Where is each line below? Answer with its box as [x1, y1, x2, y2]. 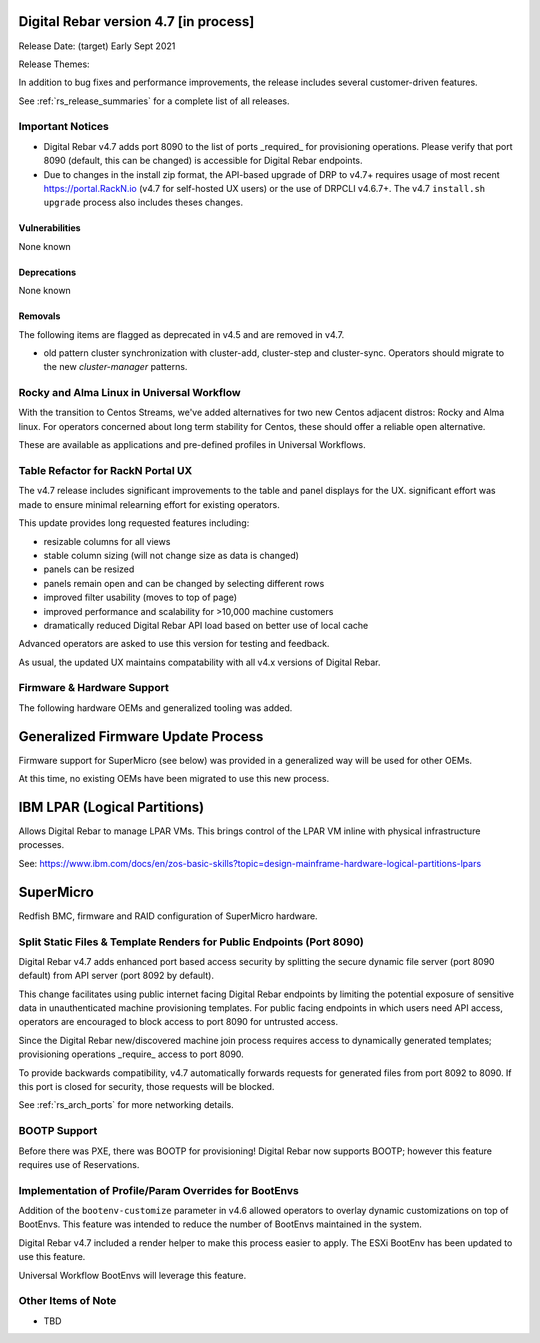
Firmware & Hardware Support [18, 681, 169, 695]
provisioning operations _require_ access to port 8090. [18, 1048, 244, 1060]
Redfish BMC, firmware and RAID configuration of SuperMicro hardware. [18, 910, 319, 922]
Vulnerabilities [18, 222, 81, 234]
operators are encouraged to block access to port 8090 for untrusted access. [18, 1016, 339, 1028]
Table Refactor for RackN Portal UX [18, 464, 193, 478]
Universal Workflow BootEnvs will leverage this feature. [18, 1269, 247, 1281]
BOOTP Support [18, 1124, 98, 1138]
